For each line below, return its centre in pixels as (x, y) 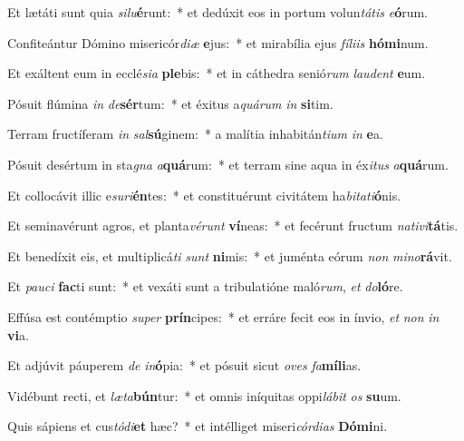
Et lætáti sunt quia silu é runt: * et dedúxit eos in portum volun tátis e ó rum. (218, 12)
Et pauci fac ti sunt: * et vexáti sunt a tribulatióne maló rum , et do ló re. (205, 286)
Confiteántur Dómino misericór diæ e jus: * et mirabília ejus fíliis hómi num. (218, 42)
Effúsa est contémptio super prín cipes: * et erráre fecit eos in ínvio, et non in (223, 316)
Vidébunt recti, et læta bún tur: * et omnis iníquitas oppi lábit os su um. (204, 395)
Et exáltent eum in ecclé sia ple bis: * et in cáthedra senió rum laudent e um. (217, 73)
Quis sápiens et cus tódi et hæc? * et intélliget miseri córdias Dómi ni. (198, 426)
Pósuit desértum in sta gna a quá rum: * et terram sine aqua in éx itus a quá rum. (228, 164)
